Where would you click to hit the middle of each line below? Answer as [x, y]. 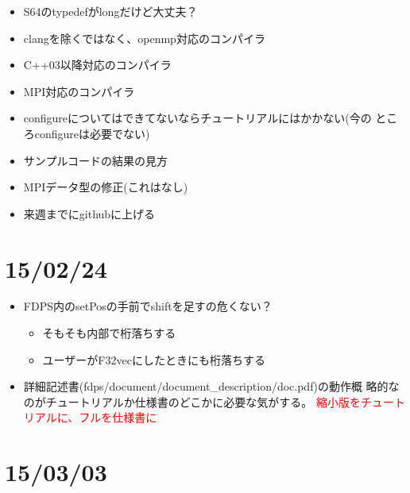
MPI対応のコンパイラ [79, 91]
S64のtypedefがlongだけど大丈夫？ [110, 11]
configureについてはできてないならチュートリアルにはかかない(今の [197, 118]
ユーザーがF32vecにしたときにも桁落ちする [154, 359]
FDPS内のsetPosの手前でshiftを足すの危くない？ [148, 306]
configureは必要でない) [92, 133]
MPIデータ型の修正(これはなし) [106, 187]
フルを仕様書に [118, 417]
